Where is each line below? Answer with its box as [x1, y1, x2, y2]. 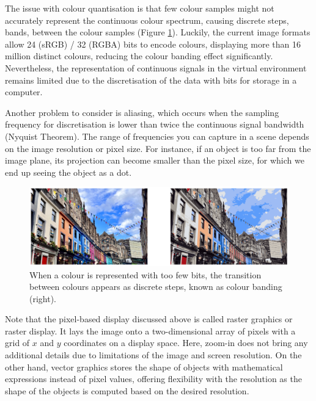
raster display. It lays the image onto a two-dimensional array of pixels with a [5, 324, 296, 337]
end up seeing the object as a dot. [5, 165, 132, 178]
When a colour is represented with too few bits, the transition [29, 268, 262, 281]
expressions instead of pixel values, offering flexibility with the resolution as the [5, 372, 302, 385]
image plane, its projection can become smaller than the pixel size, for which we [5, 154, 304, 167]
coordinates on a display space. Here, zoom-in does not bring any [64, 336, 308, 349]
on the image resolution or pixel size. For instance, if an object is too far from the [5, 142, 311, 154]
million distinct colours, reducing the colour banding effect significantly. [5, 49, 273, 62]
